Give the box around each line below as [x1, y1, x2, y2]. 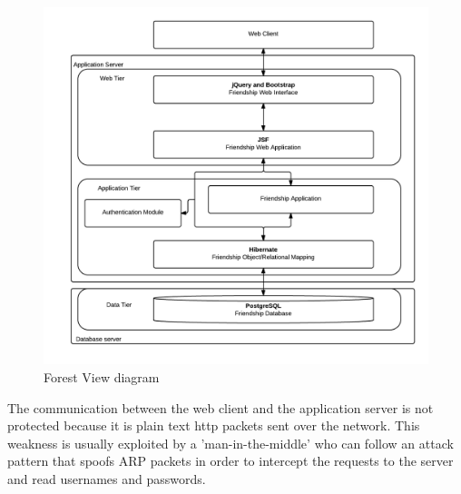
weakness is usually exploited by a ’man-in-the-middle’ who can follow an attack [7, 433, 454, 452]
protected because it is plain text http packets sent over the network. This [7, 416, 420, 435]
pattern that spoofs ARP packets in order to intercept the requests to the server [7, 451, 454, 470]
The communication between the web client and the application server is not [7, 398, 434, 417]
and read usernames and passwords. [7, 469, 206, 488]
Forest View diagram [44, 367, 160, 386]
